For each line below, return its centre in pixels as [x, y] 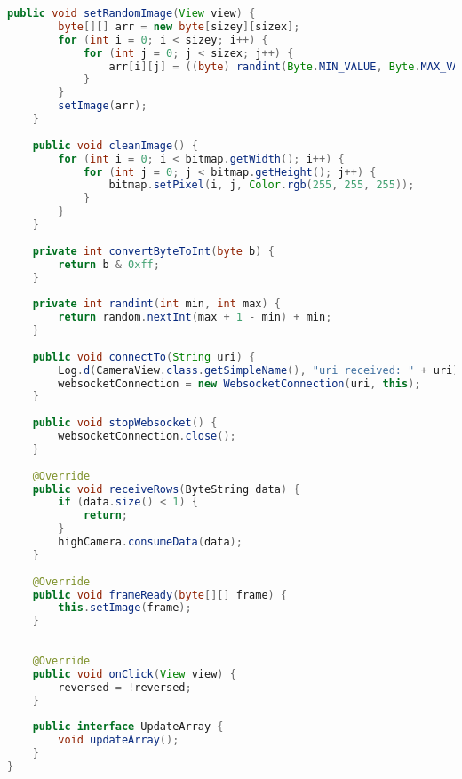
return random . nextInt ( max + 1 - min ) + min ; [195, 318]
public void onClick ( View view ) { [134, 674]
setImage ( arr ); [103, 106]
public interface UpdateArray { [128, 727]
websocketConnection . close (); [147, 436]
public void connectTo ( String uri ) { [144, 357]
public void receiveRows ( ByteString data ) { [166, 489]
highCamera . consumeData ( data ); [150, 542]
